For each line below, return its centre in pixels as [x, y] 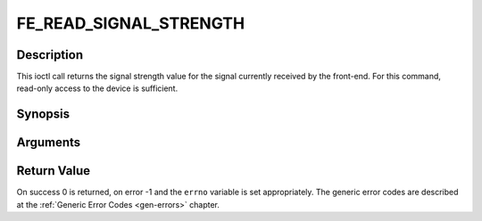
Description [50, 55]
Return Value [54, 171]
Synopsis [43, 115]
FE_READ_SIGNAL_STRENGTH [131, 23]
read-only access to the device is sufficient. [97, 88]
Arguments [49, 143]
